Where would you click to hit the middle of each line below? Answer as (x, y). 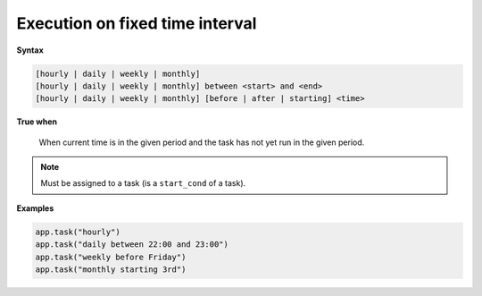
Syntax (30, 50)
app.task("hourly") (78, 232)
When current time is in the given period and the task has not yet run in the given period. (202, 142)
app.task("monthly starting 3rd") (111, 270)
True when (37, 122)
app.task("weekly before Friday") (111, 257)
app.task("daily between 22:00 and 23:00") (132, 245)
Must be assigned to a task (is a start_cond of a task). (143, 183)
